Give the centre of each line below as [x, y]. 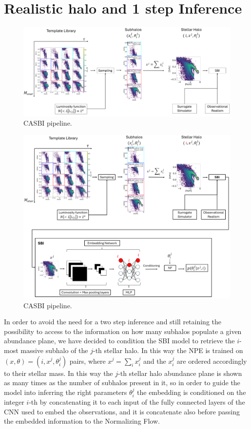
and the [154, 361]
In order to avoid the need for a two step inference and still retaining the [113, 322]
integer [14, 402]
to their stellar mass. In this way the [58, 373]
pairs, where [87, 361]
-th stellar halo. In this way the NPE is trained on [168, 350]
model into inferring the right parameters [66, 392]
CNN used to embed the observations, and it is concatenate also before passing [122, 411]
